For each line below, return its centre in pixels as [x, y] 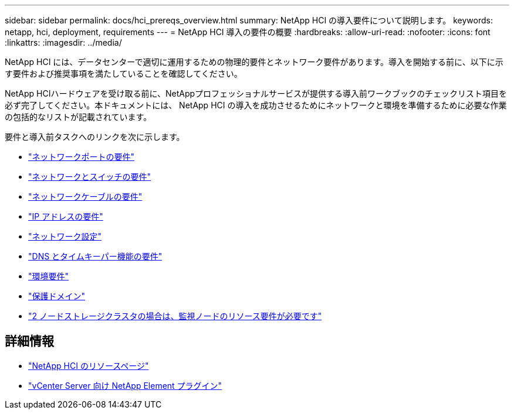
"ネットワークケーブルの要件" [85, 196]
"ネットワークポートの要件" [82, 157]
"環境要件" [49, 276]
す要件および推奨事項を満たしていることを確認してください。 [124, 73]
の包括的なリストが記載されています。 [78, 117]
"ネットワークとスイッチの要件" [90, 177]
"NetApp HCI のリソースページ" [89, 365]
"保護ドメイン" [57, 296]
